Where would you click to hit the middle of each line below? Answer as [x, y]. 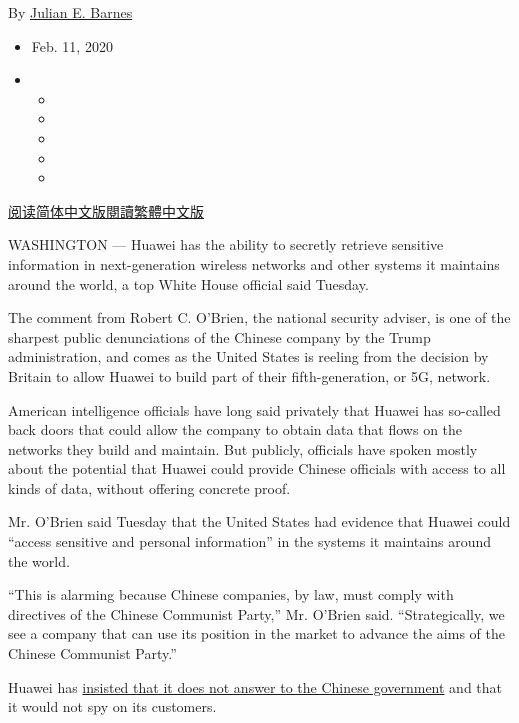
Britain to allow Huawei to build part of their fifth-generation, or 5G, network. [249, 375]
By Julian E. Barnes [70, 12]
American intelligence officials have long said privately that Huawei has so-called [254, 409]
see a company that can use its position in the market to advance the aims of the [256, 633]
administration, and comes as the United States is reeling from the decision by [248, 356]
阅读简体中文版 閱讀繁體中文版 [106, 210]
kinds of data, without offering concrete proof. [149, 487]
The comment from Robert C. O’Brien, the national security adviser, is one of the [259, 317]
